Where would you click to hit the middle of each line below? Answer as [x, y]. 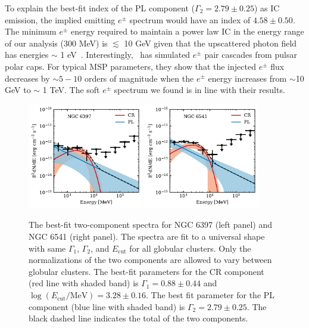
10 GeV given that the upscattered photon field [210, 43]
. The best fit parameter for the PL [210, 295]
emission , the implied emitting [60, 19]
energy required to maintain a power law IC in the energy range [187, 31]
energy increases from [247, 78]
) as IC [267, 8]
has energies [27, 55]
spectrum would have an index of [190, 19]
